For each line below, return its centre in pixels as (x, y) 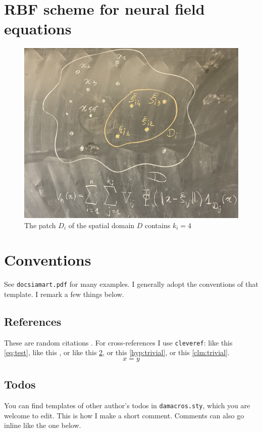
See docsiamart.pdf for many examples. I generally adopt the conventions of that (131, 284)
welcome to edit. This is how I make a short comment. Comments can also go (124, 415)
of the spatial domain (101, 225)
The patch (40, 225)
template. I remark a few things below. (64, 294)
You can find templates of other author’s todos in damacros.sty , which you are (127, 405)
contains (158, 225)
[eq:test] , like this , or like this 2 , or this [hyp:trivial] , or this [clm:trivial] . (117, 352)
